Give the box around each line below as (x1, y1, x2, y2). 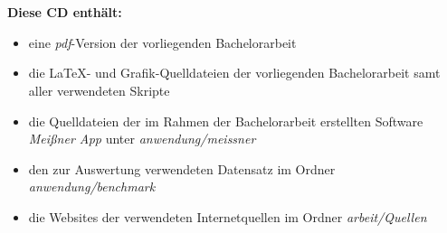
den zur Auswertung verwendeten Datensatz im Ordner (28, 159, 336, 178)
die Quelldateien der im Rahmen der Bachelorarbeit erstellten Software (28, 111, 423, 130)
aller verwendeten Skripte (28, 80, 170, 99)
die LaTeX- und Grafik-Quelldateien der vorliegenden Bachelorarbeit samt (28, 63, 441, 82)
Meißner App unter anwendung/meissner (28, 129, 256, 148)
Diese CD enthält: (7, 3, 122, 22)
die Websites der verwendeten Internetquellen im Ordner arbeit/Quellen (28, 207, 427, 226)
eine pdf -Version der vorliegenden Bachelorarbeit (28, 33, 297, 51)
